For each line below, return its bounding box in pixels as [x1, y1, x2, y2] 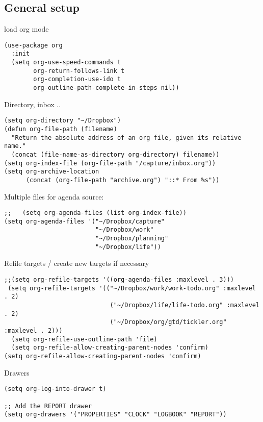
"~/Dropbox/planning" [95, 235, 169, 242]
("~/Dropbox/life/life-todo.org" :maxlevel [110, 302, 260, 309]
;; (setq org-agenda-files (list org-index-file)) [4, 209, 187, 217]
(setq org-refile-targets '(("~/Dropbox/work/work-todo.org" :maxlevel [8, 284, 256, 292]
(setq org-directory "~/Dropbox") [4, 117, 121, 125]
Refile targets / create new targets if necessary [4, 258, 149, 268]
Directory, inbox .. [4, 98, 61, 109]
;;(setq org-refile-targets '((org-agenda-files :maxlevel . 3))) [4, 276, 234, 284]
